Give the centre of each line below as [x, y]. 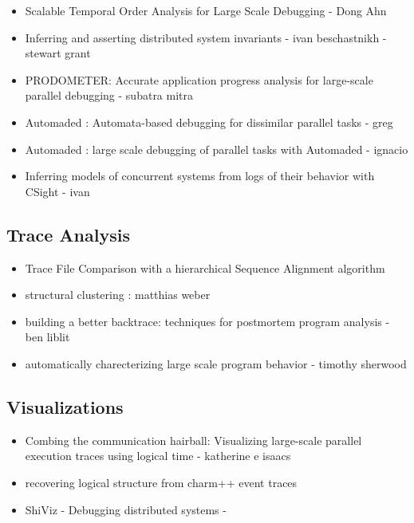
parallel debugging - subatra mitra [109, 95]
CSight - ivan [57, 191]
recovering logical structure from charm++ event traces [161, 482]
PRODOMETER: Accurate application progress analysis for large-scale [199, 79]
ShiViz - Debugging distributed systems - [126, 509]
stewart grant [58, 53]
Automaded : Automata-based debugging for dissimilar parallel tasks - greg [209, 122]
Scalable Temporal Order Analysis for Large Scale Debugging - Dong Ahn [206, 10]
